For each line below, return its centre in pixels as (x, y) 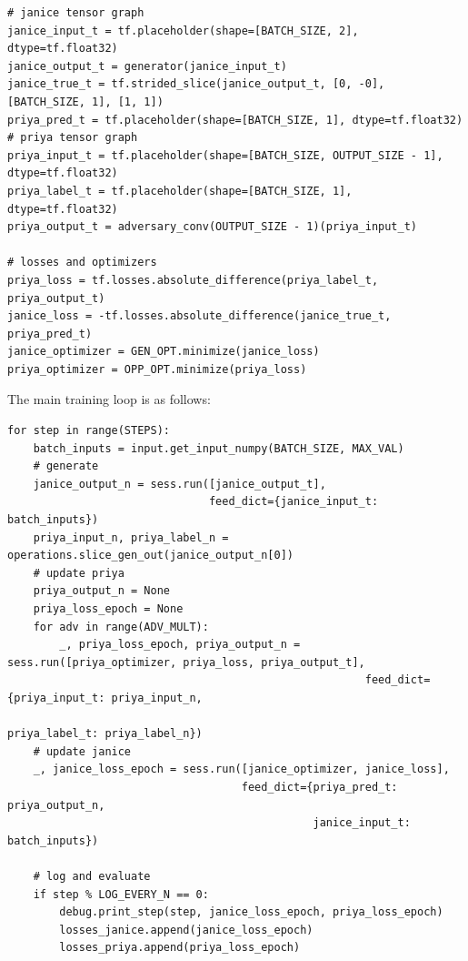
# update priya (79, 573)
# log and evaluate (92, 876)
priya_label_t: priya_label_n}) (105, 734)
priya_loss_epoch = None (108, 609)
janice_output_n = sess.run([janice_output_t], (179, 484)
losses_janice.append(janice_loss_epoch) (186, 930)
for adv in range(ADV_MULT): (121, 627)
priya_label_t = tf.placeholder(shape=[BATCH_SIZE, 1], (180, 191)
